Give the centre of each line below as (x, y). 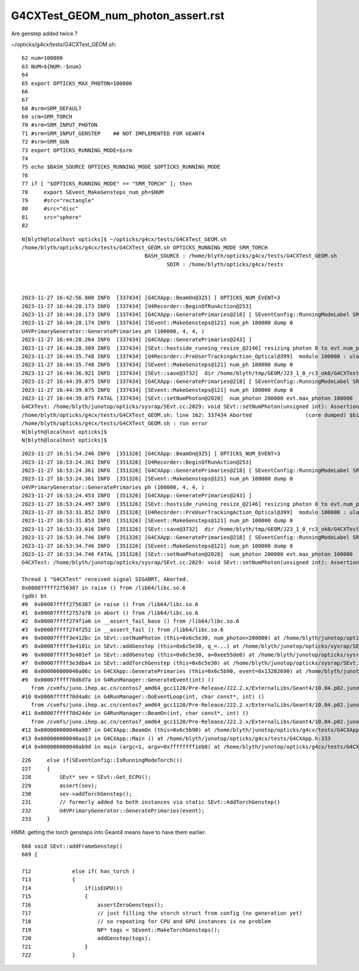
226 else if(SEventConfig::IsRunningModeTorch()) (102, 760)
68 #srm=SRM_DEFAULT (52, 108)
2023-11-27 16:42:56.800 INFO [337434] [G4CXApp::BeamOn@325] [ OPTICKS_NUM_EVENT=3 (151, 298)
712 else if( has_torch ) (79, 871)
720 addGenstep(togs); (86, 938)
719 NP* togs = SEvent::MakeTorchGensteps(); (121, 930)
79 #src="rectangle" (58, 200)
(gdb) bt (34, 596)
